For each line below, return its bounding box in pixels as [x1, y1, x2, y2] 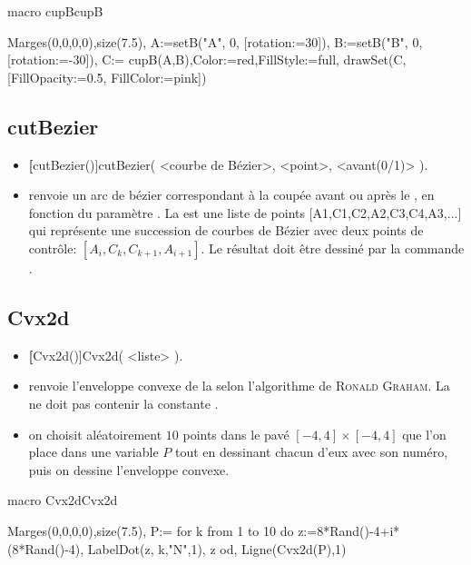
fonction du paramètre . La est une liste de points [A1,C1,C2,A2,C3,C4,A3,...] [28, 203, 462, 222]
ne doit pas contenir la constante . [28, 393, 219, 412]
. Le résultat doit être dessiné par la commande [201, 238, 465, 257]
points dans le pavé [182, 424, 289, 443]
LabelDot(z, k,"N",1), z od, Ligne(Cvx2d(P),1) [87, 539, 347, 558]
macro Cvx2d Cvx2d [7, 491, 118, 510]
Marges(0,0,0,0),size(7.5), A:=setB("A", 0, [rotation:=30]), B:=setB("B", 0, [7, 32, 423, 51]
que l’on [402, 424, 446, 443]
